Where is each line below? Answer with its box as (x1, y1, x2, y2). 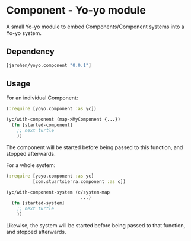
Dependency (6, 47, 55, 57)
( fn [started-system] (11, 200, 65, 206)
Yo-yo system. (6, 29, 42, 36)
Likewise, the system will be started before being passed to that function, (6, 221, 186, 229)
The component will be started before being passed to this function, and (6, 143, 183, 151)
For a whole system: (6, 161, 56, 169)
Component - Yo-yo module (6, 4, 147, 17)
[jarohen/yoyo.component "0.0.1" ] (6, 62, 92, 68)
